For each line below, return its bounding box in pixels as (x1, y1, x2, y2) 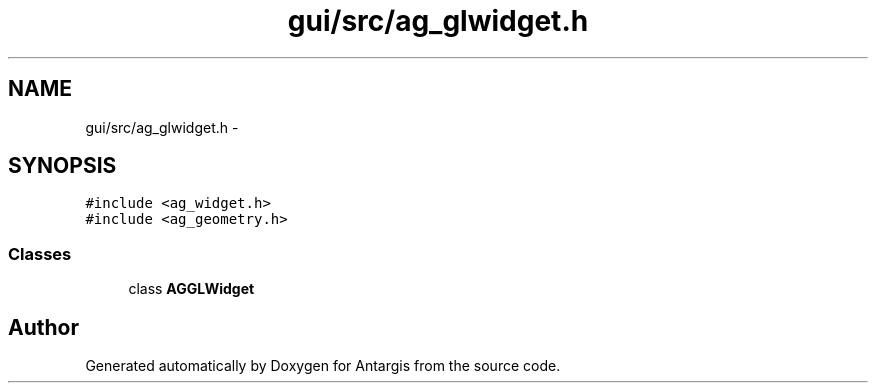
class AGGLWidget (128, 280, 255, 298)
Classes (8, 243, 72, 264)
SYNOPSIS (8, 153, 117, 179)
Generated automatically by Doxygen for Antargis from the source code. (85, 357, 561, 375)
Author (8, 314, 79, 340)
